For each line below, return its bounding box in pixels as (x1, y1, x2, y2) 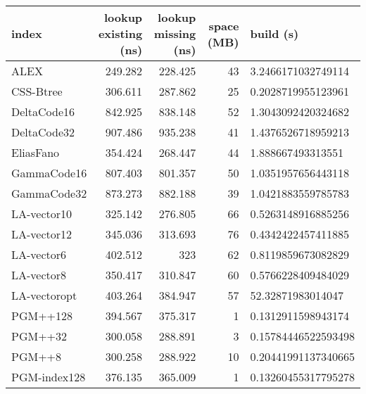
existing (98, 25, 143, 42)
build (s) (250, 25, 299, 42)
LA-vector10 (11, 205, 72, 222)
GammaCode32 (11, 185, 87, 201)
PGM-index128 (11, 369, 86, 385)
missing (153, 25, 196, 42)
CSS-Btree (11, 83, 63, 99)
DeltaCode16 (11, 103, 75, 120)
